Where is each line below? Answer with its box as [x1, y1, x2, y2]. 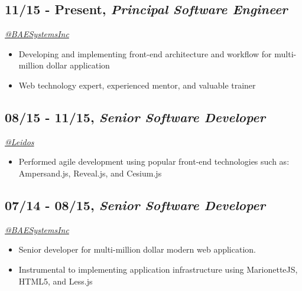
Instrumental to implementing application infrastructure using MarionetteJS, [18, 263, 298, 275]
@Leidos [5, 135, 34, 148]
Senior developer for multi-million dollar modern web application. [18, 243, 256, 256]
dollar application [46, 59, 110, 71]
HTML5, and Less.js [18, 274, 93, 287]
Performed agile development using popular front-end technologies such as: [18, 155, 290, 168]
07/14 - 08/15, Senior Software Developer [5, 195, 265, 214]
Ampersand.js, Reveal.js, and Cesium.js [18, 166, 162, 179]
